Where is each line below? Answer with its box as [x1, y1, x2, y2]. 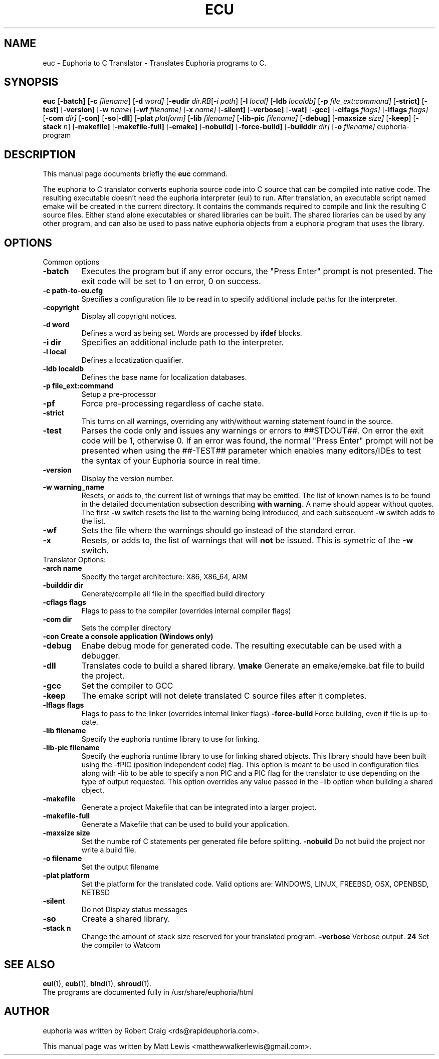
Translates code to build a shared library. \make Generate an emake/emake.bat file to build [81, 661, 424, 671]
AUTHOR [4, 1005, 50, 1018]
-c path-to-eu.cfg [43, 286, 103, 295]
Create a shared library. [81, 914, 170, 924]
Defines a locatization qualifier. [81, 356, 183, 365]
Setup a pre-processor [81, 390, 156, 399]
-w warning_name [43, 483, 105, 492]
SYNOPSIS [4, 76, 59, 89]
